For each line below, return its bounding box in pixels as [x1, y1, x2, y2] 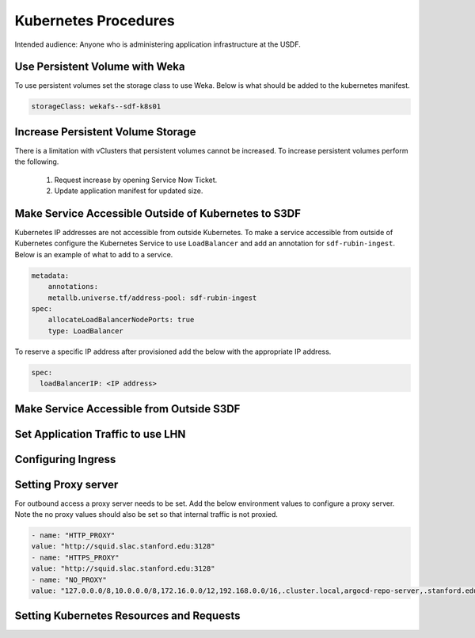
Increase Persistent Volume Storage [14, 125, 196, 139]
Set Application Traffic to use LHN [14, 427, 186, 441]
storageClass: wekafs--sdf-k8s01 [31, 102, 161, 111]
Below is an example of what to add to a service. [14, 249, 173, 259]
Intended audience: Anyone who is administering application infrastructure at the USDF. [14, 40, 301, 49]
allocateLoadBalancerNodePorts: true [47, 315, 195, 325]
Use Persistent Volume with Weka [14, 60, 185, 74]
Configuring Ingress [14, 452, 116, 466]
